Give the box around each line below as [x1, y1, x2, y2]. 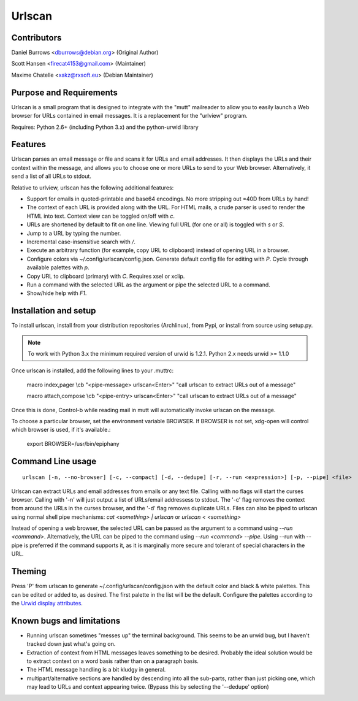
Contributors [11, 33, 62, 43]
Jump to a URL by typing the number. [26, 229, 121, 237]
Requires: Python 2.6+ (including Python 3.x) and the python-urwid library [11, 123, 199, 131]
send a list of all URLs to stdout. [11, 172, 92, 180]
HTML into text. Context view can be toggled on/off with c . [26, 212, 175, 220]
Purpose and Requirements [11, 87, 118, 98]
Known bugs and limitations [11, 615, 121, 626]
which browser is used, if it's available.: [11, 426, 111, 434]
